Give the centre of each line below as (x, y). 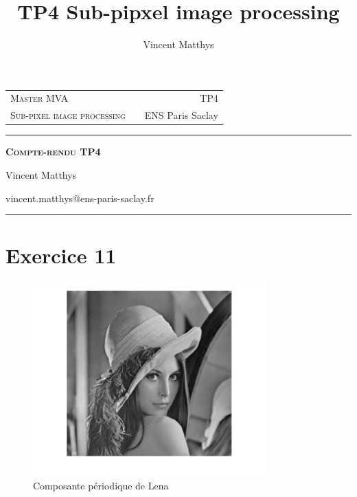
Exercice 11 (61, 255)
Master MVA (39, 98)
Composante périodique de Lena (101, 486)
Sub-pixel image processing (68, 115)
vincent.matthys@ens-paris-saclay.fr (80, 198)
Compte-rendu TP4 (53, 152)
